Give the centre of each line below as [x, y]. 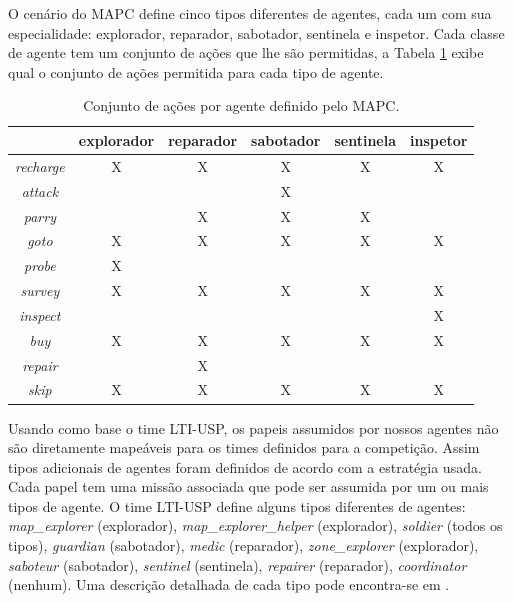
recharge [40, 165]
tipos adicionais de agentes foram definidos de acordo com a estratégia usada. [245, 466]
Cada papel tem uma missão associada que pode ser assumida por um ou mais [248, 486]
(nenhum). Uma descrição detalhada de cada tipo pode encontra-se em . [229, 584]
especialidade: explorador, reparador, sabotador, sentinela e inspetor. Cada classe [256, 32]
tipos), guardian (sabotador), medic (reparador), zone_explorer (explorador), [243, 545]
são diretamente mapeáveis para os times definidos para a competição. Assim [244, 447]
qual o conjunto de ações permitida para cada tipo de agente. [196, 71]
